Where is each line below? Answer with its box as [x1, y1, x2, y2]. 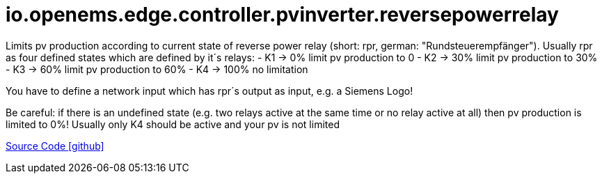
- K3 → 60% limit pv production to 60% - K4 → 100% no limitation [6, 63, 308, 75]
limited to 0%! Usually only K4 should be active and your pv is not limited [6, 118, 340, 130]
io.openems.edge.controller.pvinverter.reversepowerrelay [6, 3, 559, 26]
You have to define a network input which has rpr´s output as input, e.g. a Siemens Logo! [6, 84, 413, 97]
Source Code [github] [6, 139, 104, 152]
